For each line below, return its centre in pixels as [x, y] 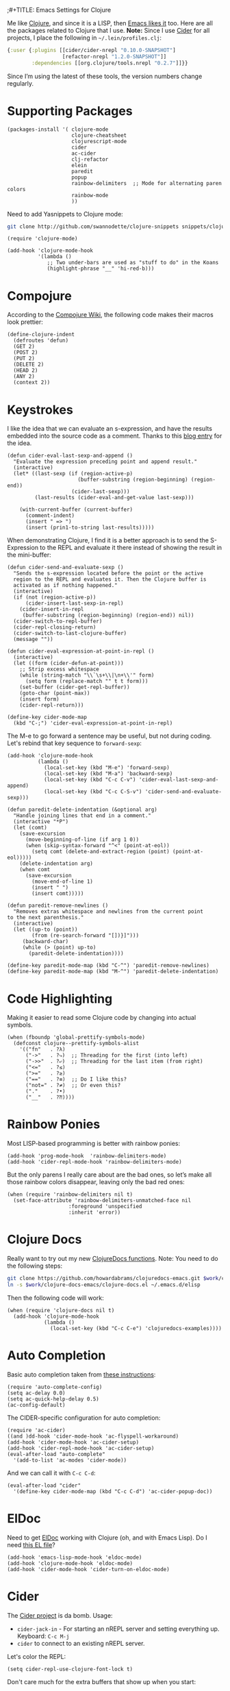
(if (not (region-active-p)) [55, 598]
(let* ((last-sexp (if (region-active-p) [73, 474]
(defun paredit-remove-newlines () [58, 906]
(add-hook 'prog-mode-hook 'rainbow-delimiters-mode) [87, 1156]
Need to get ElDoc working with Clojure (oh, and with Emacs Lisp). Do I [107, 1538]
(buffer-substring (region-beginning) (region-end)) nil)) [108, 616]
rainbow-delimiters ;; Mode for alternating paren [147, 183]
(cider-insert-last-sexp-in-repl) [75, 603]
